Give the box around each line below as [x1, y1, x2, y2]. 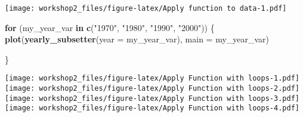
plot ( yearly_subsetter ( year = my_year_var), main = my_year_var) [5, 33, 270, 45]
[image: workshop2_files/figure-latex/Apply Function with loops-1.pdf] [5, 74, 299, 83]
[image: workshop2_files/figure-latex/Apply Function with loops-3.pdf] [5, 94, 299, 103]
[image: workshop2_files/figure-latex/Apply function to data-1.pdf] [5, 4, 287, 13]
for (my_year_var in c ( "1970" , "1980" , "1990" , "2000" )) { [5, 21, 215, 33]
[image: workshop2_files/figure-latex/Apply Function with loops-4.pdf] [5, 104, 299, 113]
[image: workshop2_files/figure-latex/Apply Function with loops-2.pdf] [5, 84, 299, 93]
